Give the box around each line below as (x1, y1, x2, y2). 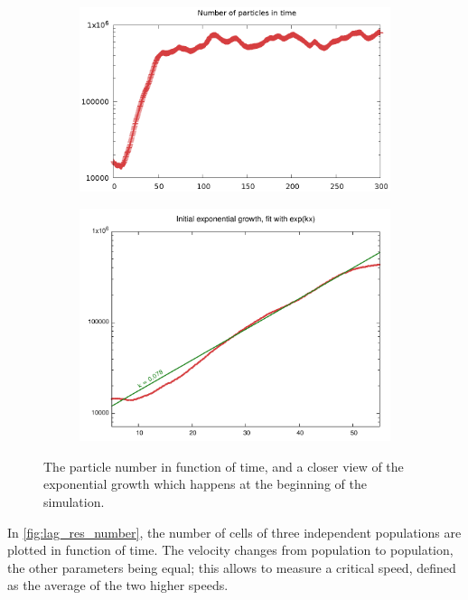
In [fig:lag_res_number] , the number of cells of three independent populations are (7, 522, 462, 541)
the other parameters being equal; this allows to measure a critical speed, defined (7, 558, 456, 577)
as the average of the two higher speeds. (7, 576, 229, 595)
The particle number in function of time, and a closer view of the (43, 456, 404, 475)
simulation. (43, 492, 105, 511)
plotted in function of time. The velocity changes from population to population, (7, 540, 454, 559)
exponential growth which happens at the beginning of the (43, 474, 367, 493)
